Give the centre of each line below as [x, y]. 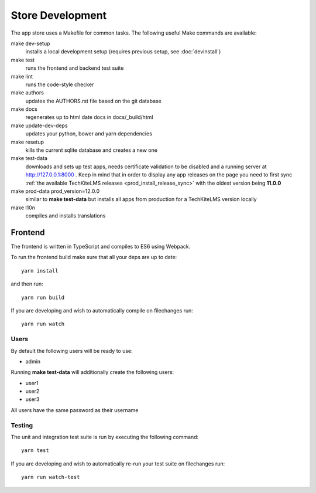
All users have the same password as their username [75, 410]
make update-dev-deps [39, 125]
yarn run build [43, 297]
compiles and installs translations [66, 216]
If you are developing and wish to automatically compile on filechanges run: [102, 310]
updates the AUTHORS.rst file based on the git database [94, 101]
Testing [22, 425]
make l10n [23, 208]
